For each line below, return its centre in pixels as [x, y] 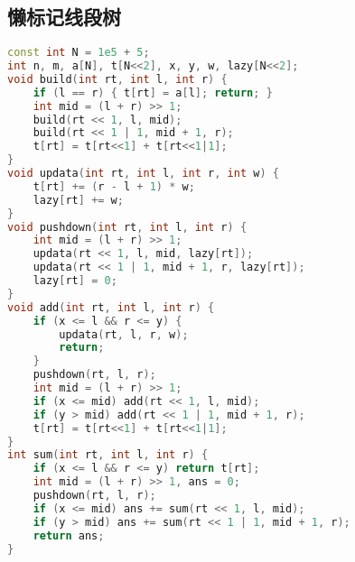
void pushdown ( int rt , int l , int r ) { [127, 227]
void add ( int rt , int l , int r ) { [111, 307]
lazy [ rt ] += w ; [78, 200]
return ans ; [69, 535]
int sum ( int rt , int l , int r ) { [108, 455]
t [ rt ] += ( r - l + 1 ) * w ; [114, 186]
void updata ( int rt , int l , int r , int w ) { [143, 174]
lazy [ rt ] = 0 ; [75, 281]
